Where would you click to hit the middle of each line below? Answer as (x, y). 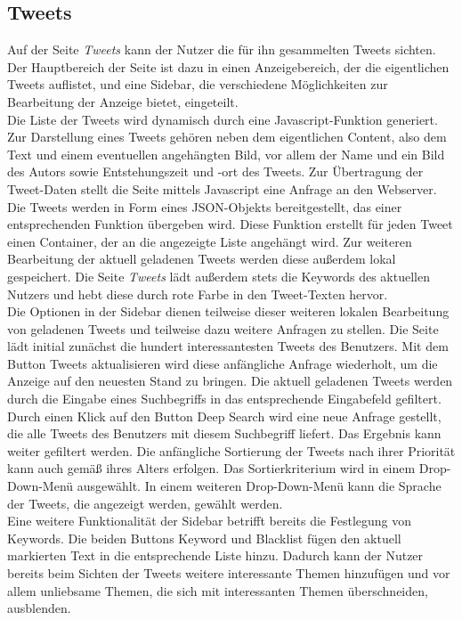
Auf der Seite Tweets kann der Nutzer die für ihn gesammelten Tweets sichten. (222, 49)
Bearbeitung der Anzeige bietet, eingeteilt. (123, 101)
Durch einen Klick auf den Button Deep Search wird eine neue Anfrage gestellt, (224, 416)
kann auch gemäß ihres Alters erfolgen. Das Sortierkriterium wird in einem (211, 468)
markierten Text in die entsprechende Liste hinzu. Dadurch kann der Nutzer (215, 555)
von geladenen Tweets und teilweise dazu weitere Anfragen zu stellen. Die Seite (223, 328)
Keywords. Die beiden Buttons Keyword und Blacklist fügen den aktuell (204, 538)
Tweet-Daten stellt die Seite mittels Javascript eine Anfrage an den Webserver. (222, 188)
